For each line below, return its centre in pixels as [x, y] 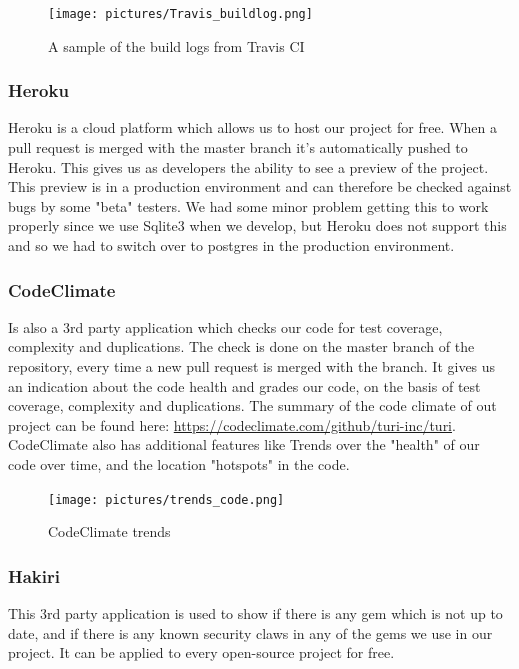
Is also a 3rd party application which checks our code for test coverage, [225, 326]
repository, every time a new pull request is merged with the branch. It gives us [252, 366]
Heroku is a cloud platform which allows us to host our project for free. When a [252, 127]
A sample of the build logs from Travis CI [176, 45]
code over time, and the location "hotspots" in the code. [179, 464]
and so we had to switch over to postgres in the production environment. [231, 245]
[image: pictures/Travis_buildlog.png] [180, 14]
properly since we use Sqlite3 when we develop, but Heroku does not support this [257, 225]
